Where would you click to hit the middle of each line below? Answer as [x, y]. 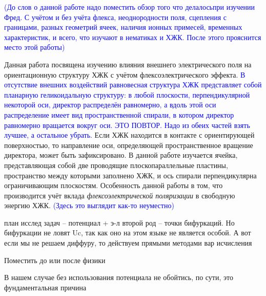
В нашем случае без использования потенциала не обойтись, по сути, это [119, 277]
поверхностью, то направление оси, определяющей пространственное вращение [129, 145]
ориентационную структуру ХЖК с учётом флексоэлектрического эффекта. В [125, 74]
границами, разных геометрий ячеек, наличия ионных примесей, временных [123, 27]
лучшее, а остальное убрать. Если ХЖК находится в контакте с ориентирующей [129, 135]
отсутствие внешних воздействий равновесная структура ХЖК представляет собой [133, 85]
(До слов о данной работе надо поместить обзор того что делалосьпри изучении [130, 7]
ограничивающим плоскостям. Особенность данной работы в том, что [114, 185]
